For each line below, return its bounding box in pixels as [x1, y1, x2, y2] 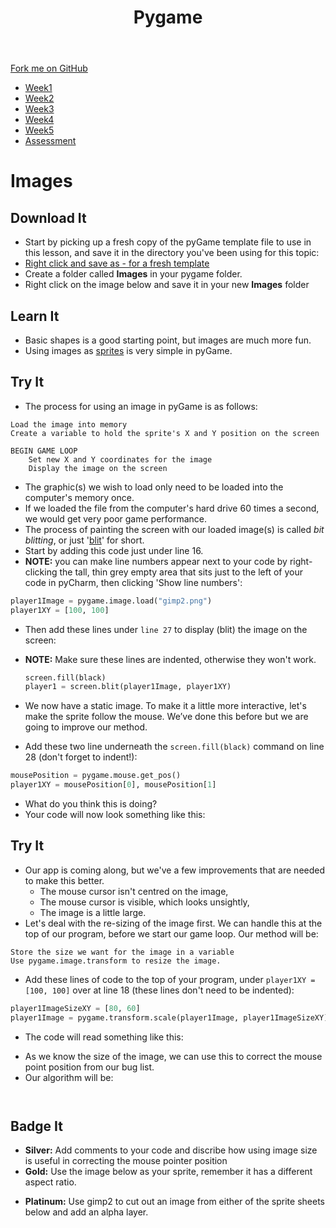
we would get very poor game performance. [24, 512, 208, 525]
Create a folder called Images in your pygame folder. [24, 268, 243, 280]
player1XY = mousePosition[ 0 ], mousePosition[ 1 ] [10, 780, 217, 790]
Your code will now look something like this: [24, 809, 206, 821]
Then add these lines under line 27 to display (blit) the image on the [24, 623, 308, 635]
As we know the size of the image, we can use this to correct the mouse [24, 1050, 323, 1062]
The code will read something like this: [24, 1031, 184, 1043]
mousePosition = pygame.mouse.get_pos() [10, 771, 182, 781]
